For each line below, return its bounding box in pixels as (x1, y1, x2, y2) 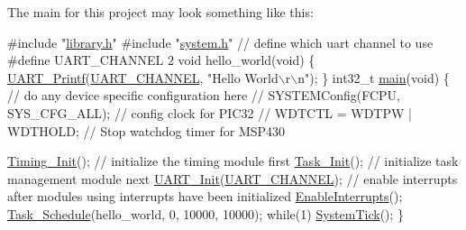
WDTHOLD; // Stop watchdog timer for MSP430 (7, 121, 286, 140)
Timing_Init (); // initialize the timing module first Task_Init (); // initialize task (7, 152, 459, 170)
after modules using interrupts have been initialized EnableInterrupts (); (7, 187, 403, 206)
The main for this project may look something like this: (7, 3, 314, 21)
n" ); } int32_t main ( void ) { (297, 68, 450, 87)
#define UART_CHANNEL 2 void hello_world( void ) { (7, 51, 315, 69)
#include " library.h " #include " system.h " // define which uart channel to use (7, 32, 434, 51)
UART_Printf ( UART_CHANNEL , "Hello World (7, 68, 279, 87)
